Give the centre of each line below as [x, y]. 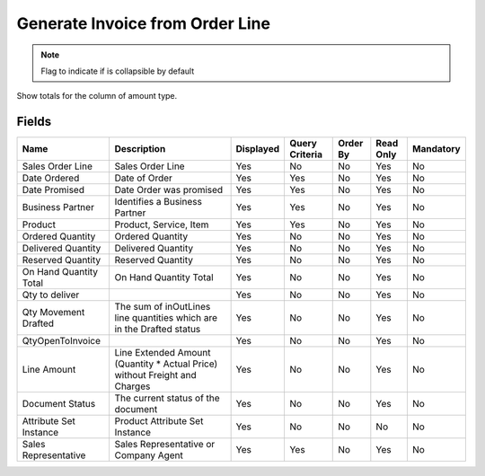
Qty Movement [53, 313]
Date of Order [143, 178]
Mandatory [436, 149]
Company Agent [149, 455]
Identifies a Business [158, 202]
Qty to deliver [51, 295]
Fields [34, 122]
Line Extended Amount [163, 353]
